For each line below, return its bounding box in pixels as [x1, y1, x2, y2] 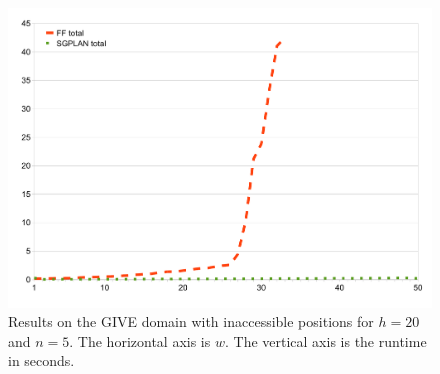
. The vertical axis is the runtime [224, 330, 427, 351]
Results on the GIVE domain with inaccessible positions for [8, 311, 374, 332]
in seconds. [8, 350, 75, 371]
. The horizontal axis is [69, 330, 211, 351]
